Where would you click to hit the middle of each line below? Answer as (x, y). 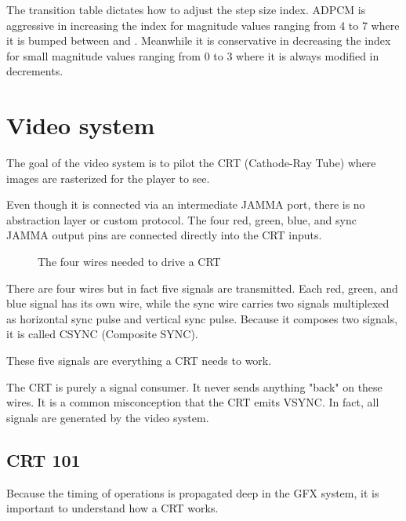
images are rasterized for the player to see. (108, 178)
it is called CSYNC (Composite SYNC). (102, 334)
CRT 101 (43, 459)
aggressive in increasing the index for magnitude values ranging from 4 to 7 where (203, 25)
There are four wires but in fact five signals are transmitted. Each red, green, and (202, 288)
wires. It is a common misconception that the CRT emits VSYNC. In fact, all (193, 402)
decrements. (35, 71)
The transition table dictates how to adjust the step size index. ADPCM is (186, 9)
